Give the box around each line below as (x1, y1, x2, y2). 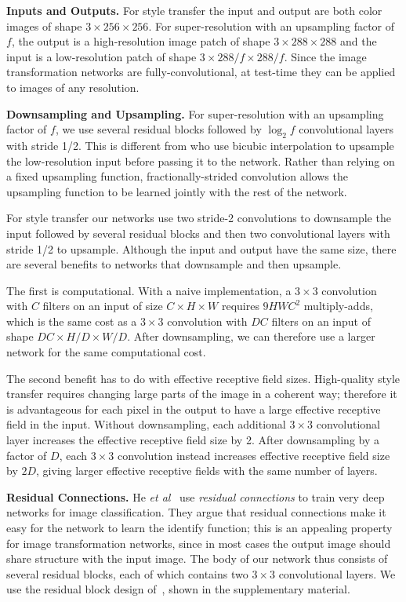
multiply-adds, (303, 297, 373, 314)
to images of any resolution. (6, 78, 140, 95)
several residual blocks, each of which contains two (6, 565, 248, 582)
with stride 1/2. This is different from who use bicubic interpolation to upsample (6, 137, 394, 153)
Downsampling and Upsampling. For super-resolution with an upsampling (6, 105, 384, 122)
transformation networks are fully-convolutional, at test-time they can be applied (6, 64, 396, 80)
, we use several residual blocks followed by (55, 121, 262, 137)
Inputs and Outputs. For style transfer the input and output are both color (6, 2, 382, 18)
